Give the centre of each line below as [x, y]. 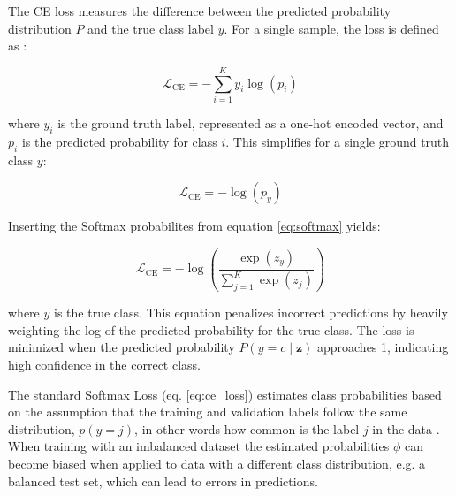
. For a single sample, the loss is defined [331, 28]
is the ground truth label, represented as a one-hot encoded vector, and [251, 122]
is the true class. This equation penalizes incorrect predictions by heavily [251, 313]
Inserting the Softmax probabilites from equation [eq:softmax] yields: [194, 226]
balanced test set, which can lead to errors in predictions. [163, 481]
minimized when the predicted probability [122, 347]
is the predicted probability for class [119, 141]
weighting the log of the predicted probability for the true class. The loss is [211, 329]
